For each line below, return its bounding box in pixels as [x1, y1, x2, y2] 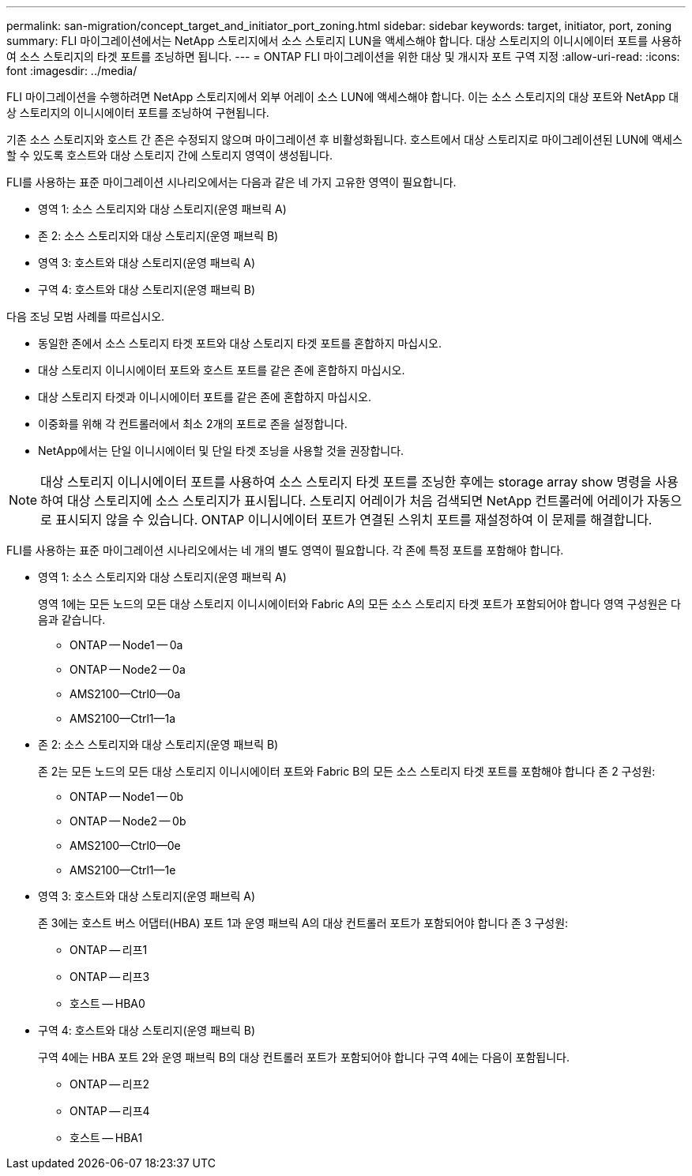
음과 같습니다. [38, 613, 106, 626]
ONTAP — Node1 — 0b [70, 790, 184, 803]
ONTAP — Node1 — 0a [70, 638, 183, 652]
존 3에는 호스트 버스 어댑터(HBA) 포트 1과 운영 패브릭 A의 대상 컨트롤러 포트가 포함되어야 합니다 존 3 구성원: [38, 916, 569, 930]
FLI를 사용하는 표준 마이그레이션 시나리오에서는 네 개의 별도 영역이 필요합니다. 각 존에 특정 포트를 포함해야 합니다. [6, 543, 564, 557]
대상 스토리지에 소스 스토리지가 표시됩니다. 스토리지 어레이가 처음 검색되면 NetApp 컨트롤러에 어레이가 [67, 493, 644, 509]
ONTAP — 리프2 [70, 1077, 150, 1091]
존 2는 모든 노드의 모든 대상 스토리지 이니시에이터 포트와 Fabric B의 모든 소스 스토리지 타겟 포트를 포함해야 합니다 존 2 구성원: [38, 765, 656, 778]
